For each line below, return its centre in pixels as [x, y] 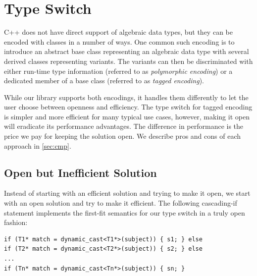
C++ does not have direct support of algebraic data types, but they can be [118, 32]
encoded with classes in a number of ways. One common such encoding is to [119, 41]
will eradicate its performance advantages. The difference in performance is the [124, 126]
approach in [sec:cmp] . [38, 145]
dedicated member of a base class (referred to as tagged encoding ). [104, 81]
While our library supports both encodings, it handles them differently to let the [126, 97]
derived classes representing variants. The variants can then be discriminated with [128, 61]
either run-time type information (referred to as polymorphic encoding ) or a [118, 71]
